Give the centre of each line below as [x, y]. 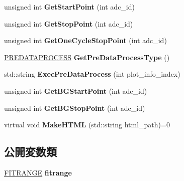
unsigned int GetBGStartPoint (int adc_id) [76, 90]
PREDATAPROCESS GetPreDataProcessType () [87, 57]
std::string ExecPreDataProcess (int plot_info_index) [92, 74]
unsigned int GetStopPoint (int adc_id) [69, 23]
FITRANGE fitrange [38, 172]
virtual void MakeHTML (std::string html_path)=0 [87, 125]
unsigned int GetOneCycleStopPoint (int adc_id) [85, 40]
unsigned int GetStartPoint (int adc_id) [69, 7]
